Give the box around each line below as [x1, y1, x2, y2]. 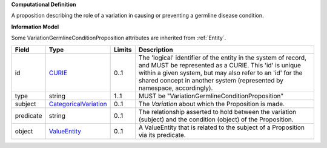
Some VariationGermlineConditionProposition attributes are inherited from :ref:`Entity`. [11, 34, 226, 42]
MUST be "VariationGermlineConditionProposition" [138, 92, 284, 100]
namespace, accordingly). [138, 84, 213, 92]
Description [138, 45, 173, 54]
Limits [114, 45, 133, 54]
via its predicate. [138, 130, 186, 139]
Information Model [11, 23, 59, 30]
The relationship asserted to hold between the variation [138, 107, 297, 116]
